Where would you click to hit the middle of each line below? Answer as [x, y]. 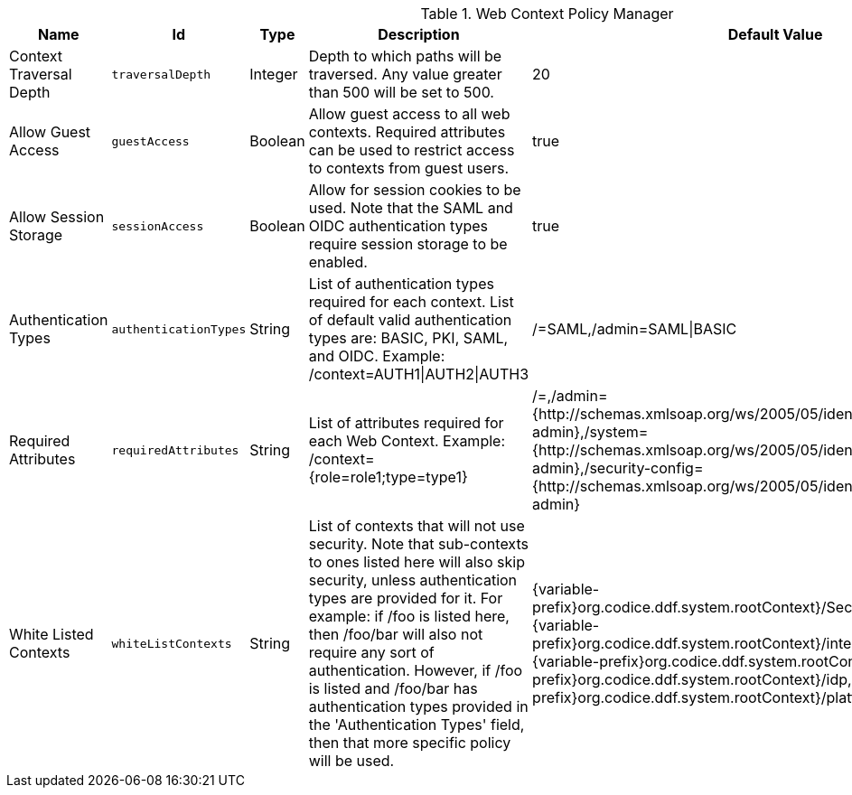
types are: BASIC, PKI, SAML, [408, 338]
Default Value [775, 34]
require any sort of [371, 652]
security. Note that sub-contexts [418, 544]
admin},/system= [590, 432]
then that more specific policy [410, 743]
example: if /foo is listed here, [409, 616]
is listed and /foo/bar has [393, 688]
